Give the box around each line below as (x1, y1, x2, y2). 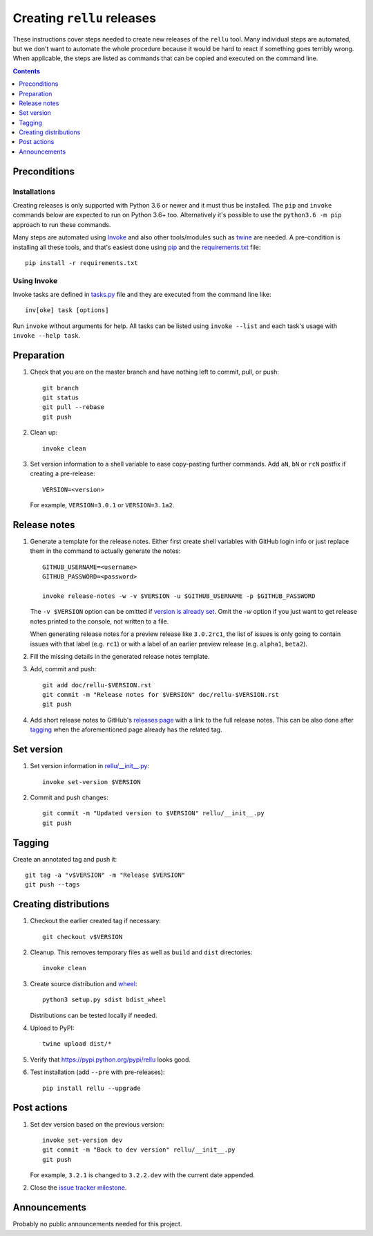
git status (42, 393, 79, 401)
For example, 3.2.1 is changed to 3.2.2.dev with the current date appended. (30, 1171, 256, 1179)
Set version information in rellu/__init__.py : (30, 762, 150, 770)
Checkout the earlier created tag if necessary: (30, 917, 162, 925)
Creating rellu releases (12, 10, 157, 26)
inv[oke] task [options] (25, 307, 109, 314)
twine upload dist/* (42, 1040, 112, 1048)
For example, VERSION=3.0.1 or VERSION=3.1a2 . (30, 501, 175, 509)
